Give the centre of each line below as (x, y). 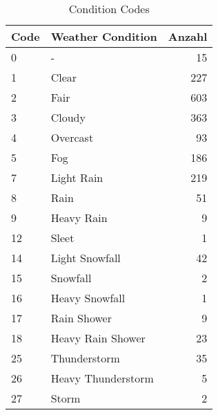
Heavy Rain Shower (98, 338)
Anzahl (188, 36)
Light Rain (77, 177)
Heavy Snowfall (88, 298)
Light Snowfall (86, 258)
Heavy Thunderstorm (102, 378)
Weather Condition (104, 36)
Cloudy (68, 117)
